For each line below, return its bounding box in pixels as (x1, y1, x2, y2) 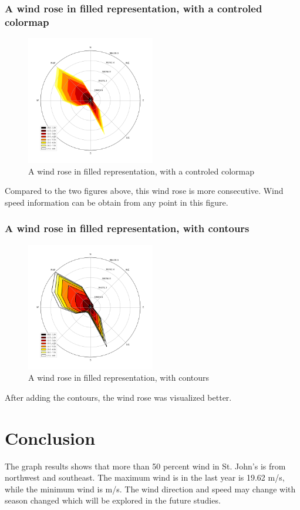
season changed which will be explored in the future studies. (5, 494, 221, 506)
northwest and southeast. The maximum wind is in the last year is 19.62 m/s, (5, 471, 285, 484)
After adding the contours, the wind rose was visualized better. (5, 391, 232, 403)
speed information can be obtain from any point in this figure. (5, 196, 228, 208)
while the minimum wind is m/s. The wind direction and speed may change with (5, 482, 296, 495)
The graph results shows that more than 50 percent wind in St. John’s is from (5, 459, 286, 472)
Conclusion (5, 425, 96, 449)
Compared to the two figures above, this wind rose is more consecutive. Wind (5, 184, 284, 197)
